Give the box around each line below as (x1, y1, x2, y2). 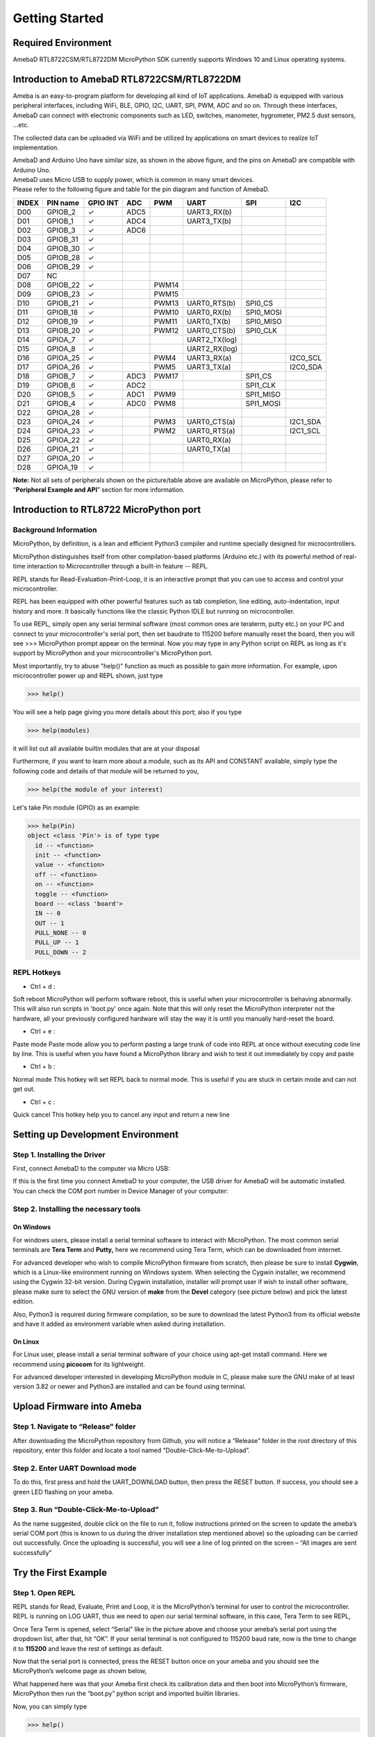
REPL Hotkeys (12, 968, 62, 978)
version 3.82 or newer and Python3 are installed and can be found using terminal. (12, 1383, 247, 1391)
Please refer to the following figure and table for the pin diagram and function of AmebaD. (12, 185, 270, 194)
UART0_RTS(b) (186, 298, 236, 308)
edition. (12, 1297, 35, 1306)
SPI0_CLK (245, 325, 278, 335)
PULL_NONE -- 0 (35, 929, 87, 937)
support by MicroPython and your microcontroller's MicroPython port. (12, 649, 213, 657)
